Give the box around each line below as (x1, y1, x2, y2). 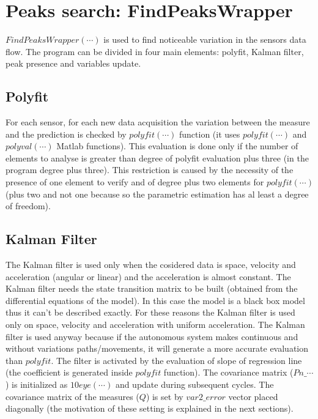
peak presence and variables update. (6, 57, 141, 70)
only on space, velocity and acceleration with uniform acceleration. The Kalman (6, 318, 305, 331)
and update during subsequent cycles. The (115, 378, 274, 390)
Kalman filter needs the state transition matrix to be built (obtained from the (6, 282, 298, 295)
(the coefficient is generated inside (6, 366, 133, 379)
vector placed (228, 390, 278, 402)
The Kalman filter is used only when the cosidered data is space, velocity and (6, 258, 296, 271)
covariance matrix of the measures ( (6, 390, 139, 402)
